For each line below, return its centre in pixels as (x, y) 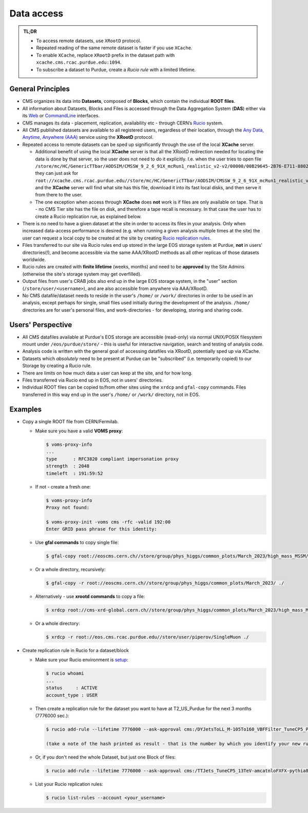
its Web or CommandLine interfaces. (61, 116)
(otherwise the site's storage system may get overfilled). (82, 274)
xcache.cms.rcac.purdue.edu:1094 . (79, 62)
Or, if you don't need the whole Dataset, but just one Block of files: (105, 757)
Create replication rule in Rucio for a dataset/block (76, 650)
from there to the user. (59, 195)
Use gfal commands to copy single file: (77, 543)
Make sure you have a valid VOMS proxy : (79, 431)
